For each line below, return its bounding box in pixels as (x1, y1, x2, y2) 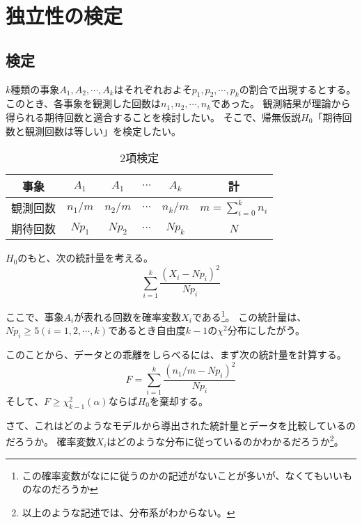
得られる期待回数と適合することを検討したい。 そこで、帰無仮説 (6, 109, 301, 124)
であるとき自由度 (107, 323, 186, 338)
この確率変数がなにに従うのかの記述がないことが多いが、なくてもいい (22, 468, 343, 482)
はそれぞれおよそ (113, 81, 192, 96)
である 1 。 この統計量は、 (191, 308, 307, 324)
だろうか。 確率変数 (6, 434, 96, 448)
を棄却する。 (149, 393, 208, 408)
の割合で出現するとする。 (239, 81, 356, 96)
